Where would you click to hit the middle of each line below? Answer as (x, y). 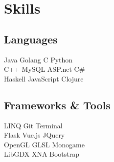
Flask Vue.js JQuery (34, 135)
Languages (31, 39)
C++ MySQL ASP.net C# (45, 69)
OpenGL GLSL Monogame (44, 144)
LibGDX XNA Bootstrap (42, 154)
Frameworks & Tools (57, 105)
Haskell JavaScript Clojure (44, 78)
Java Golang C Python (38, 59)
